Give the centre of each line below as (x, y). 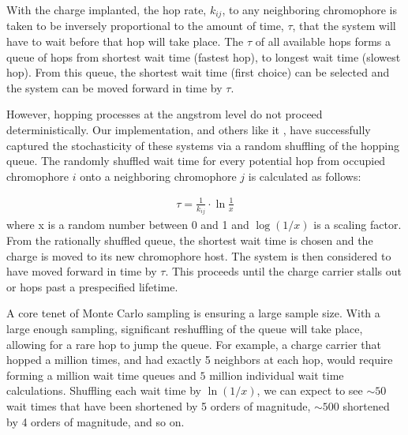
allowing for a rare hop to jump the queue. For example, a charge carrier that (194, 344)
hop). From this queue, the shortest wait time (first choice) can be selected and (198, 72)
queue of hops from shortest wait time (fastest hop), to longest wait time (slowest (204, 56)
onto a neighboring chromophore (158, 176)
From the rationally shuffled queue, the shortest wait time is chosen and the (190, 240)
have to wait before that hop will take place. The (125, 41)
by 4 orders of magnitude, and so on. (95, 421)
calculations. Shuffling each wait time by (104, 390)
